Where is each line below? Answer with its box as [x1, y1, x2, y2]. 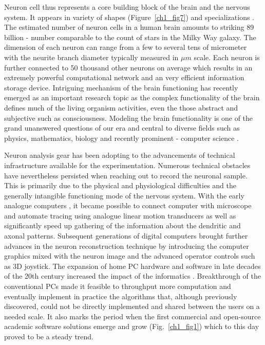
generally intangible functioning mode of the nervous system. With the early [4, 190, 244, 201]
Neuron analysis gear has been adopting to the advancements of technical [4, 150, 235, 160]
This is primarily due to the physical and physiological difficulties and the [4, 180, 236, 191]
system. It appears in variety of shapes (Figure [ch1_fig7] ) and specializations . [4, 11, 254, 22]
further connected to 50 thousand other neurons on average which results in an [4, 62, 253, 72]
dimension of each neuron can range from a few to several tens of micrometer [4, 42, 247, 52]
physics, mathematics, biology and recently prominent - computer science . [4, 132, 239, 143]
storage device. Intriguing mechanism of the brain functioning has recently [4, 82, 238, 93]
